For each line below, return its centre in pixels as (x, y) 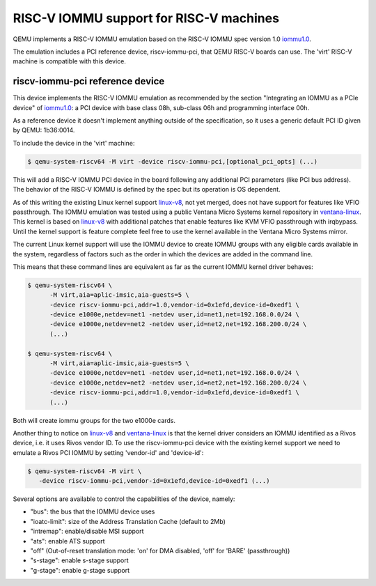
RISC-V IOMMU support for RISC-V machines (146, 18)
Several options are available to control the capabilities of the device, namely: (124, 499)
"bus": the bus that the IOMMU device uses (93, 511)
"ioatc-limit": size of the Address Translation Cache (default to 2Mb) (128, 521)
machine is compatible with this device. (70, 61)
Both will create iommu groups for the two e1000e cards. (94, 420)
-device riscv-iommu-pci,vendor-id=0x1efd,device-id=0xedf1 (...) (154, 481)
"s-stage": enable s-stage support (79, 560)
